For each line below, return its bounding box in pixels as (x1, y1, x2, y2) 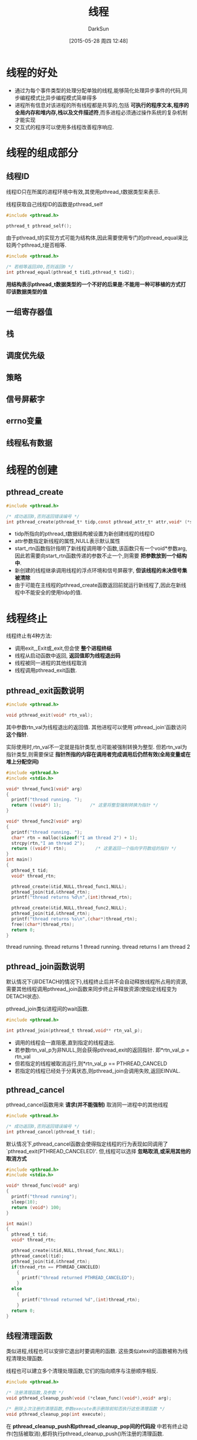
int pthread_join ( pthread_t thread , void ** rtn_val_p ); (6, 1028, 143, 1034)
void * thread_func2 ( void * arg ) (6, 818, 83, 824)
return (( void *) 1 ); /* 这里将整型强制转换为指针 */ (11, 803, 158, 808)
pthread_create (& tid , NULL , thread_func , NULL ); (11, 1248, 125, 1254)
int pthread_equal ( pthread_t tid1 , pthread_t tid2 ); (6, 270, 135, 276)
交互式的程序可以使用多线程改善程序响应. (14, 123, 114, 130)
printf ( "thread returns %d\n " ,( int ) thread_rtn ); (11, 894, 133, 901)
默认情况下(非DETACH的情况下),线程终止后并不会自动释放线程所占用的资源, (6, 978, 188, 985)
